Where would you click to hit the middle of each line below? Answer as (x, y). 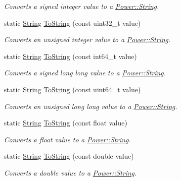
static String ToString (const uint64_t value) (72, 89)
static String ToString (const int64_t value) (70, 56)
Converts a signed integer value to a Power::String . (82, 6)
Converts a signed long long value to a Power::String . (85, 73)
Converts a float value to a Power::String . (68, 139)
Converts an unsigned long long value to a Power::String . (91, 106)
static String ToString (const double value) (69, 156)
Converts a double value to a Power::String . (70, 172)
